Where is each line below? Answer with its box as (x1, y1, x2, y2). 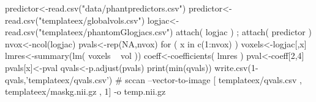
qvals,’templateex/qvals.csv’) (5, 73, 113, 86)
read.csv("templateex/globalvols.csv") (5, 13, 145, 26)
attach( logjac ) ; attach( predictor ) (176, 25, 312, 38)
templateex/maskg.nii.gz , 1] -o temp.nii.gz (5, 85, 166, 98)
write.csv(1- (214, 61, 258, 73)
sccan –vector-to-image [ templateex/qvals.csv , (125, 73, 302, 86)
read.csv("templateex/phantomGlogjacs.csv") (5, 25, 173, 38)
